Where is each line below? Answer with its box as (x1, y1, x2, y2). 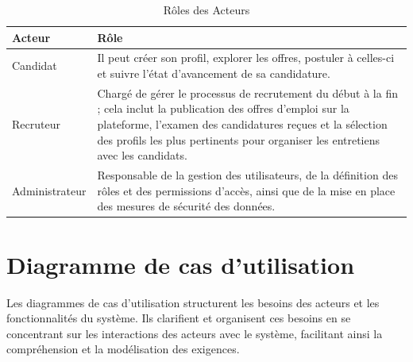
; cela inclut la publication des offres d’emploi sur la (97, 100, 349, 117)
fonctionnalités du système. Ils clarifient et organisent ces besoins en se (6, 310, 351, 326)
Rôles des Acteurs (163, 2, 250, 17)
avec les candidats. (97, 147, 187, 164)
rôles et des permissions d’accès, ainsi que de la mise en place (97, 182, 396, 198)
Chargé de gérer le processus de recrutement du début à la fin (97, 84, 398, 101)
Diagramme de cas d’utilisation (6, 248, 355, 280)
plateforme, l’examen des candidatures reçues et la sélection (97, 116, 388, 133)
